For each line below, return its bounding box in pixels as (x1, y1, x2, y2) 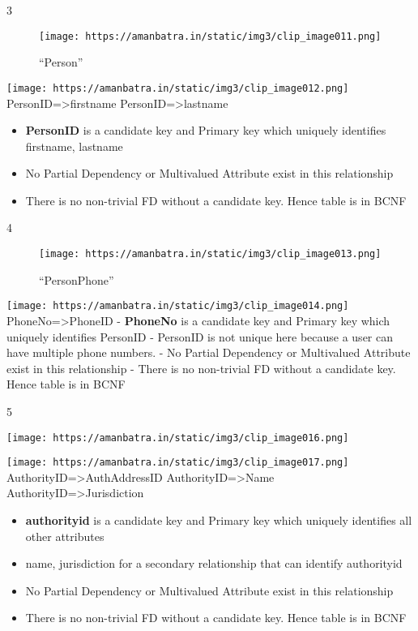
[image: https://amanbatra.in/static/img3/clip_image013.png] (39, 248, 382, 260)
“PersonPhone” (39, 271, 114, 288)
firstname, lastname (25, 137, 123, 154)
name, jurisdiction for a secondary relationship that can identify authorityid (25, 555, 403, 572)
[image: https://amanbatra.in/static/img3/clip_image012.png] (6, 82, 349, 94)
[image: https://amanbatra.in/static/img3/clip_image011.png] (39, 30, 382, 42)
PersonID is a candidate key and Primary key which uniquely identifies (25, 122, 386, 139)
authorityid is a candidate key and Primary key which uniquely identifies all (25, 512, 412, 529)
